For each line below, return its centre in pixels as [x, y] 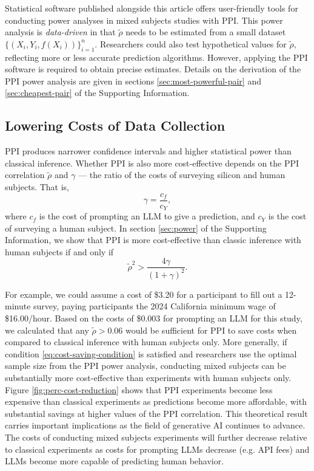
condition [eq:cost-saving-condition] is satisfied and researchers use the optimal [151, 353]
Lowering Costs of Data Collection [115, 125]
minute [18, 306]
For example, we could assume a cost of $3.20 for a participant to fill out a [144, 294]
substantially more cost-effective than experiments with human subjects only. [148, 377]
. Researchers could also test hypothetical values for [191, 43]
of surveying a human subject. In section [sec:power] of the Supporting [136, 228]
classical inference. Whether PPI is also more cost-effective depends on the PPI [152, 163]
